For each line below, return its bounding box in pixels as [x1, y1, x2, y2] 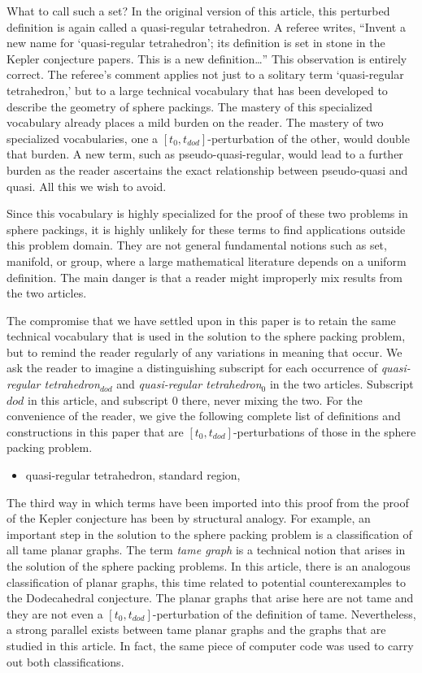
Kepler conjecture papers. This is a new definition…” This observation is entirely [7, 50, 407, 67]
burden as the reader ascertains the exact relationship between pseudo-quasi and [7, 161, 408, 178]
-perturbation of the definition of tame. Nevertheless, [152, 605, 416, 622]
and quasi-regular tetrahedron [116, 376, 262, 393]
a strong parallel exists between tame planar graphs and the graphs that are [7, 621, 386, 638]
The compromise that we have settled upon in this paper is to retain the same [7, 311, 396, 328]
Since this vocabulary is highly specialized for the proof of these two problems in [7, 205, 408, 222]
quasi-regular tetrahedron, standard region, [25, 467, 241, 484]
